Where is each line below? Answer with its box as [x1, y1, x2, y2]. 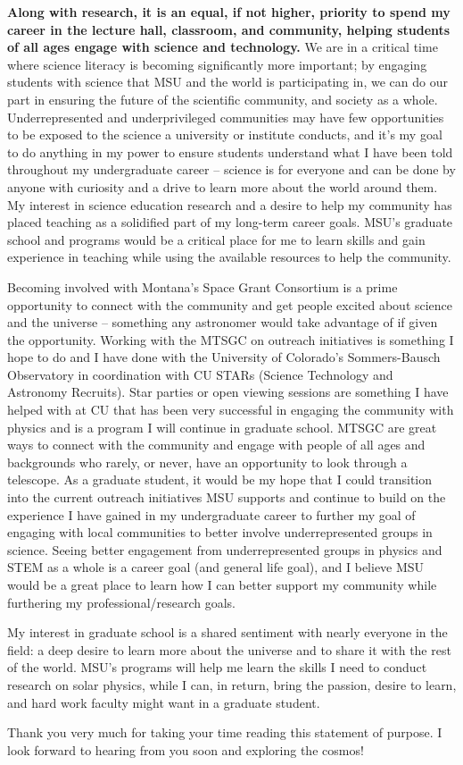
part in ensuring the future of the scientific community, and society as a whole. [7, 89, 438, 108]
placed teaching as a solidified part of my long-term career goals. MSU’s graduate [7, 213, 453, 231]
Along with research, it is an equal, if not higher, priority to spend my [7, 3, 451, 21]
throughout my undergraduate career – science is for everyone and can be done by [7, 160, 456, 179]
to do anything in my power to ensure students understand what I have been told [7, 142, 453, 161]
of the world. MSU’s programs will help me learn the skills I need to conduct [7, 658, 427, 677]
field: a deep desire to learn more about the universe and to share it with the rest [7, 640, 451, 659]
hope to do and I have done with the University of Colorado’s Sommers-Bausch [7, 348, 441, 366]
